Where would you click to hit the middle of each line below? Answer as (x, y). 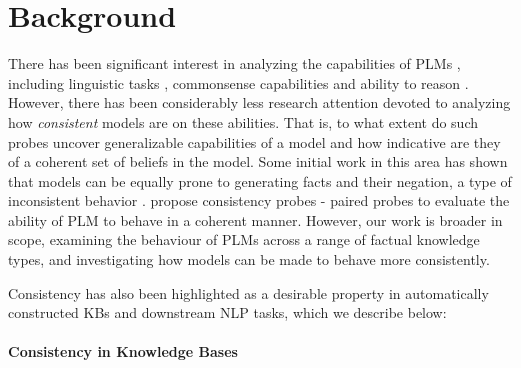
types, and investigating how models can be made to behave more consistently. (249, 259)
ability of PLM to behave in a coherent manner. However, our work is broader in (255, 219)
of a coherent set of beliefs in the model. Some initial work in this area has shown (258, 161)
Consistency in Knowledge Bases (123, 351)
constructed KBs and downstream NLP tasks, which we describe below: (227, 312)
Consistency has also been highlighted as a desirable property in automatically (248, 292)
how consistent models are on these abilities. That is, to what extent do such (243, 121)
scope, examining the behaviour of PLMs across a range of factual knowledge (244, 239)
